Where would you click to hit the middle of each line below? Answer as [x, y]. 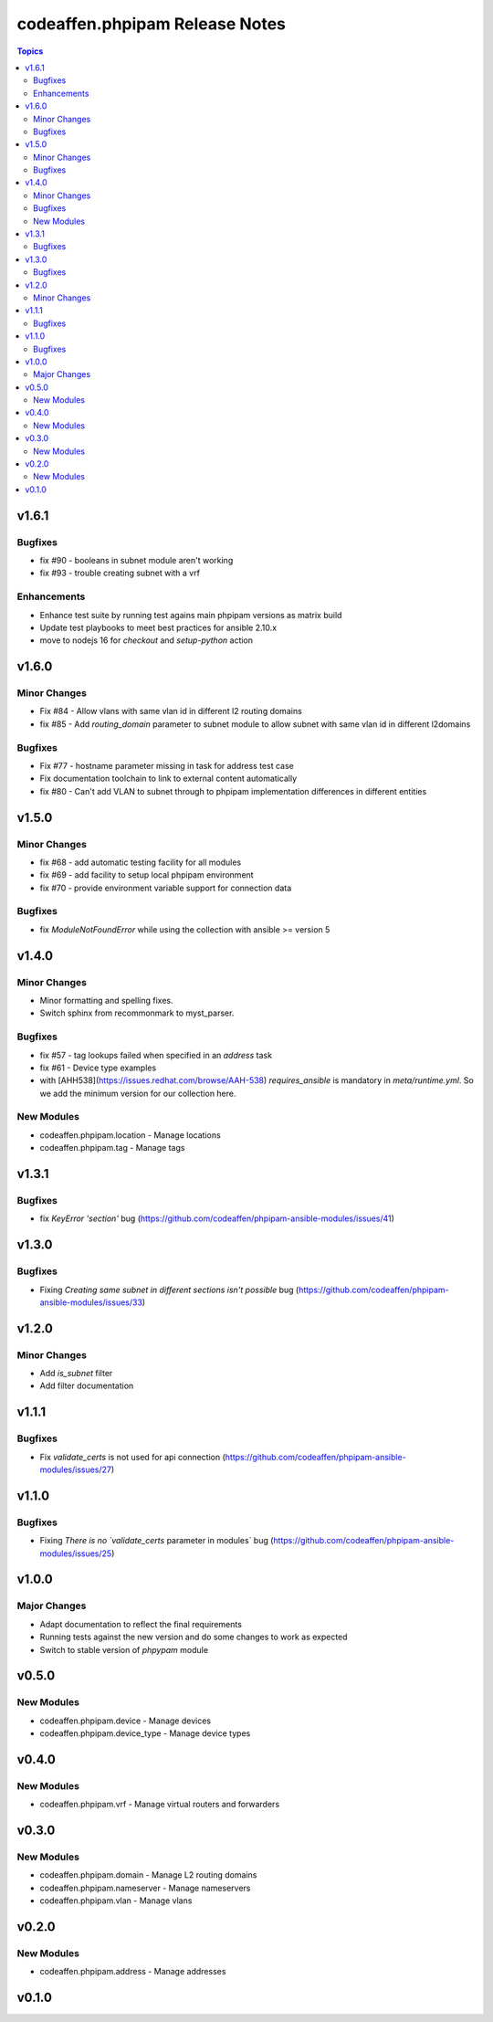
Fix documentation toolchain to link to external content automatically [168, 779]
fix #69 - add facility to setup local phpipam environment [147, 875]
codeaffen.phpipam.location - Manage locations [130, 1135]
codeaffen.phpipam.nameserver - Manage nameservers [145, 1888]
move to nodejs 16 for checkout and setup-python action [147, 640]
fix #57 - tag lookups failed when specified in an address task [156, 1055]
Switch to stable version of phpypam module [124, 1649]
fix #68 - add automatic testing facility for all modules [141, 862]
